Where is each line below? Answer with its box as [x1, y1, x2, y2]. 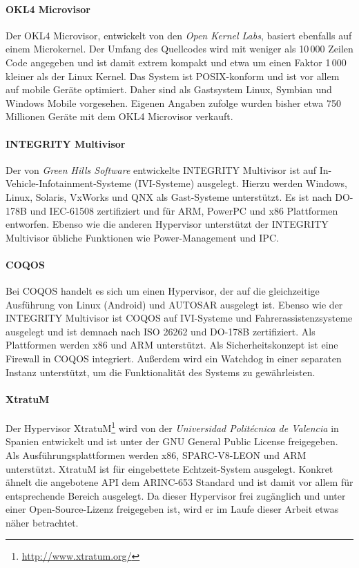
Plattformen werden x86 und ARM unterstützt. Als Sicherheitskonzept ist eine [6, 337, 338, 352]
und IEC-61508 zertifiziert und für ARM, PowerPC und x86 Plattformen [30, 203, 338, 217]
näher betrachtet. [6, 515, 79, 529]
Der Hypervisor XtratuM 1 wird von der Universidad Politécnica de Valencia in [6, 419, 339, 435]
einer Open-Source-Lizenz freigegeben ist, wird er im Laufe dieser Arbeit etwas [6, 502, 339, 516]
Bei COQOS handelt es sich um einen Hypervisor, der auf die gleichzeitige [6, 284, 320, 298]
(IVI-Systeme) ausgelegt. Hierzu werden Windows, [134, 176, 348, 190]
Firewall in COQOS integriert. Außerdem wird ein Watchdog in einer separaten [6, 351, 342, 366]
